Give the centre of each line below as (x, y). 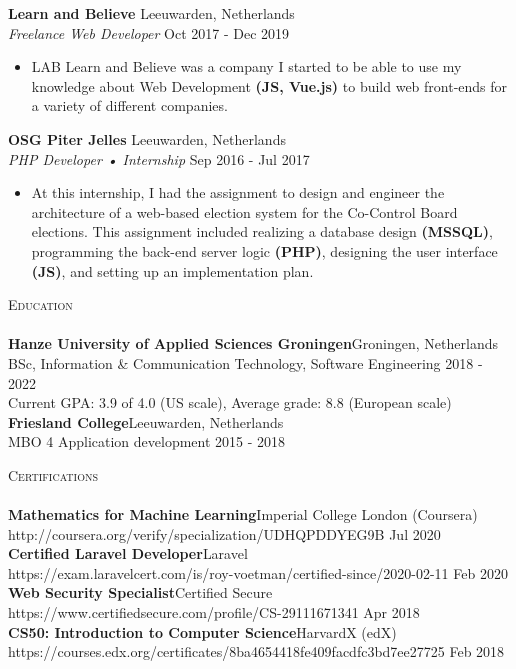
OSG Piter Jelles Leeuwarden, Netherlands (147, 138)
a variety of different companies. (129, 105)
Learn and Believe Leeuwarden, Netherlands (151, 13)
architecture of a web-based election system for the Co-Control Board (244, 211)
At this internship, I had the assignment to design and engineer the (238, 192)
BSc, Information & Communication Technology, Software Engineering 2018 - (245, 362)
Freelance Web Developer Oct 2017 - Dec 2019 (149, 32)
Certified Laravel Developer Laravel (128, 553)
